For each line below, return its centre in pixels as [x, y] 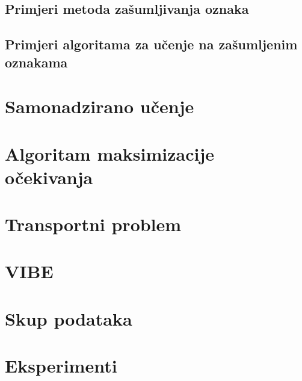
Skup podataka [69, 318]
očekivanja [49, 177]
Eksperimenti [61, 366]
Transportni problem [93, 224]
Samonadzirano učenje [100, 106]
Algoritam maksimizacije [110, 153]
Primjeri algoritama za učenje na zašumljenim [151, 44]
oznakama [36, 62]
